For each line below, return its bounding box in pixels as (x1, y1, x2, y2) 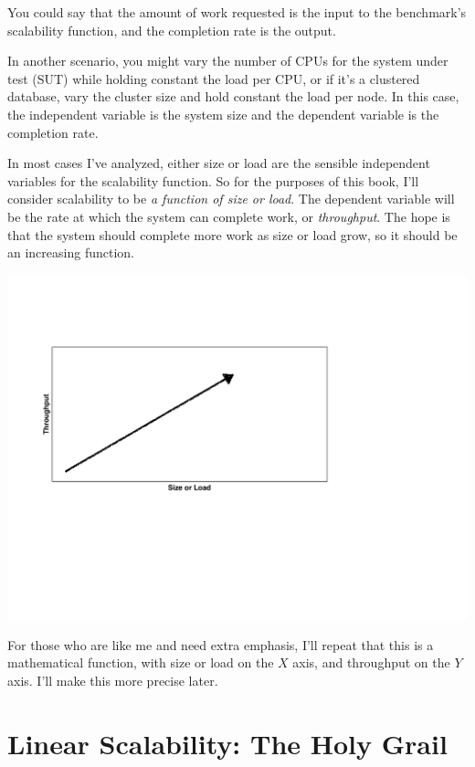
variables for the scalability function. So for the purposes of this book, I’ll (7, 171, 419, 190)
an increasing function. (7, 243, 134, 262)
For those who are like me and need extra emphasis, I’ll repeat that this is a (7, 635, 434, 654)
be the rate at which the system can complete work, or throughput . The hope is (7, 206, 450, 226)
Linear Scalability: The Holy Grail (7, 724, 448, 762)
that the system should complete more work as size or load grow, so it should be (7, 225, 458, 244)
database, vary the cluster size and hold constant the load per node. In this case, (7, 87, 459, 106)
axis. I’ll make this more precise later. (7, 671, 218, 689)
